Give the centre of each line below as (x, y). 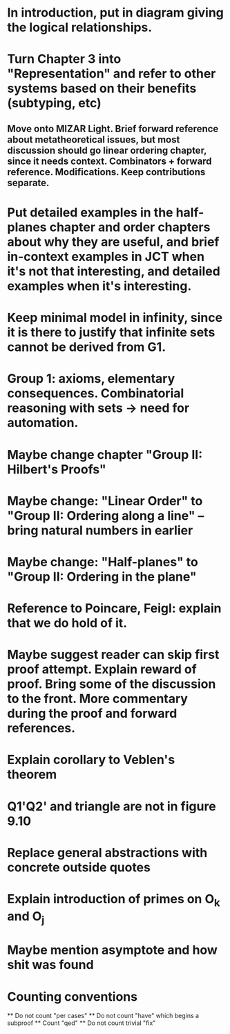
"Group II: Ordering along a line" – (106, 515)
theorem (32, 775)
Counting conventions (73, 996)
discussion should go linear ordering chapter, (107, 150)
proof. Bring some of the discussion (112, 684)
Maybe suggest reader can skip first (113, 655)
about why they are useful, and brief (113, 242)
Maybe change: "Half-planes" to (103, 562)
